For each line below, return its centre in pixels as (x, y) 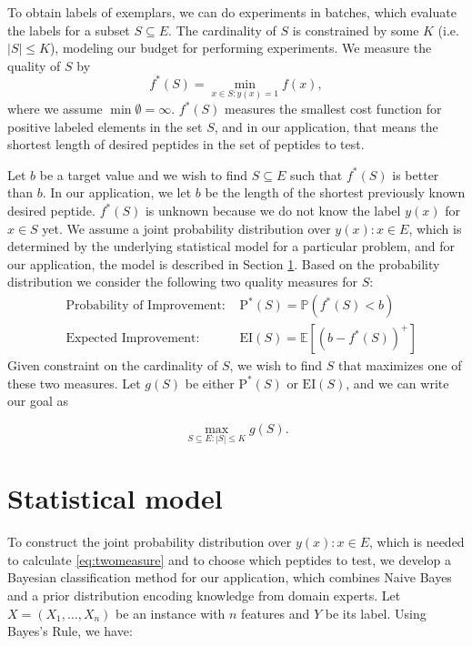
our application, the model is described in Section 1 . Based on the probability (224, 263)
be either (210, 383)
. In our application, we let (117, 192)
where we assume (55, 109)
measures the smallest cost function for (333, 109)
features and (276, 613)
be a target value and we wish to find (144, 174)
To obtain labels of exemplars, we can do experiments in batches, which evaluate (232, 12)
